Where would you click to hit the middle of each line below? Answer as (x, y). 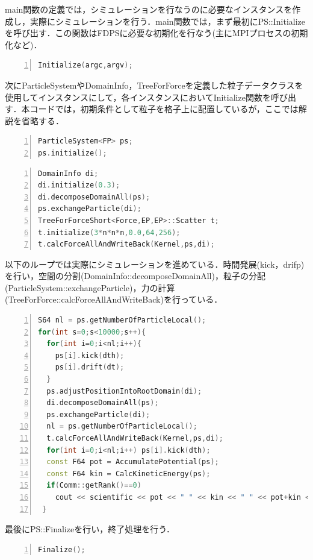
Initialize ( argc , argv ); (85, 65)
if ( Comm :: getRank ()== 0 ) (94, 486)
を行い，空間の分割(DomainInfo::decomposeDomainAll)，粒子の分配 (135, 276)
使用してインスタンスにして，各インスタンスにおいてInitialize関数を (138, 97)
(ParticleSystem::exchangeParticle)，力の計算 (90, 287)
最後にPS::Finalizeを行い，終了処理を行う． (90, 529)
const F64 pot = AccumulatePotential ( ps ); (133, 462)
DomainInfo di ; (68, 173)
